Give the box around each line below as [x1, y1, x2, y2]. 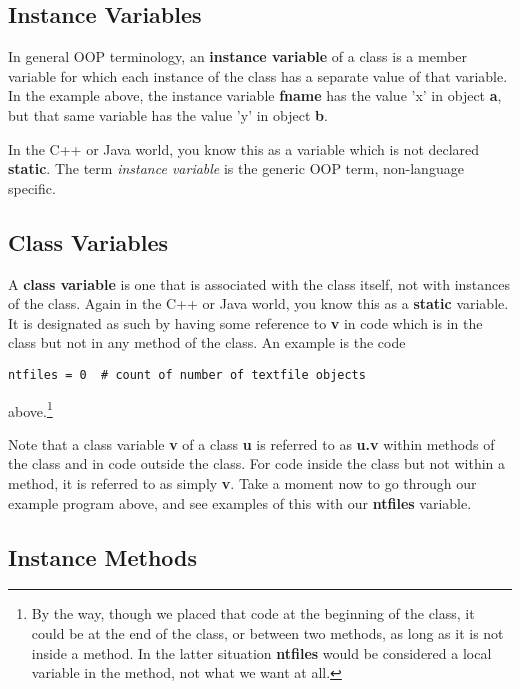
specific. [8, 177, 56, 198]
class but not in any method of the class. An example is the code [8, 332, 406, 353]
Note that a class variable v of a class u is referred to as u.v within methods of [8, 433, 495, 454]
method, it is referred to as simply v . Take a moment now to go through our [8, 473, 477, 494]
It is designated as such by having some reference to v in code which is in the [8, 312, 483, 333]
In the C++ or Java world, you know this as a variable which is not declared [8, 138, 480, 159]
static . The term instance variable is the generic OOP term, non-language [8, 158, 464, 179]
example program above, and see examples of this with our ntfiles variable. [8, 492, 472, 513]
